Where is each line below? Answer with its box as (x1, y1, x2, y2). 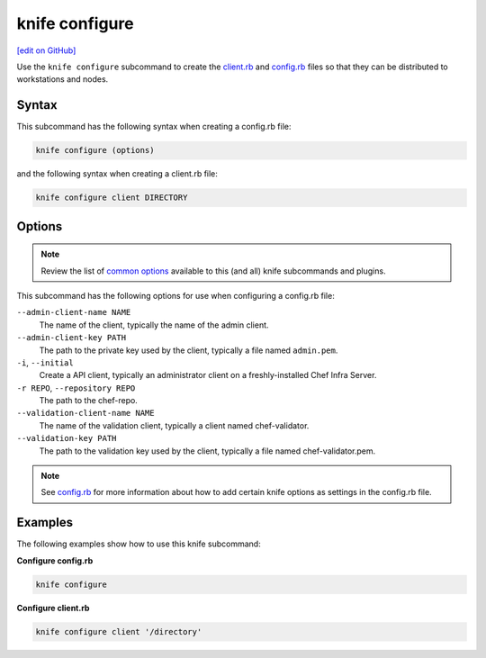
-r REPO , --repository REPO (16, 383, 136, 393)
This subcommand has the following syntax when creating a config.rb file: (16, 122, 292, 132)
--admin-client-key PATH (16, 333, 126, 343)
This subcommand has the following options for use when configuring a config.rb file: (16, 290, 335, 301)
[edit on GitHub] (16, 45, 76, 56)
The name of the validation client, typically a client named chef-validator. (39, 419, 310, 431)
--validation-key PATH (16, 433, 117, 444)
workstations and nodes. (16, 74, 109, 85)
